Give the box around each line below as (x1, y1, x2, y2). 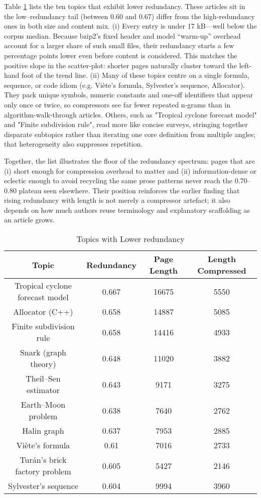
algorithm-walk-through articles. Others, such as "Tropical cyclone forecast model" (4, 109, 257, 119)
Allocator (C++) (13, 306, 73, 318)
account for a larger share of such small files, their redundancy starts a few (4, 40, 234, 51)
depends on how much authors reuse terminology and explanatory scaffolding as (4, 204, 250, 215)
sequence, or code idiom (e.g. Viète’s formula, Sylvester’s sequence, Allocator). (4, 79, 245, 90)
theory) (30, 358, 56, 370)
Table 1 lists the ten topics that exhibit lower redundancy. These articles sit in (4, 1, 245, 11)
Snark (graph (20, 346, 67, 358)
